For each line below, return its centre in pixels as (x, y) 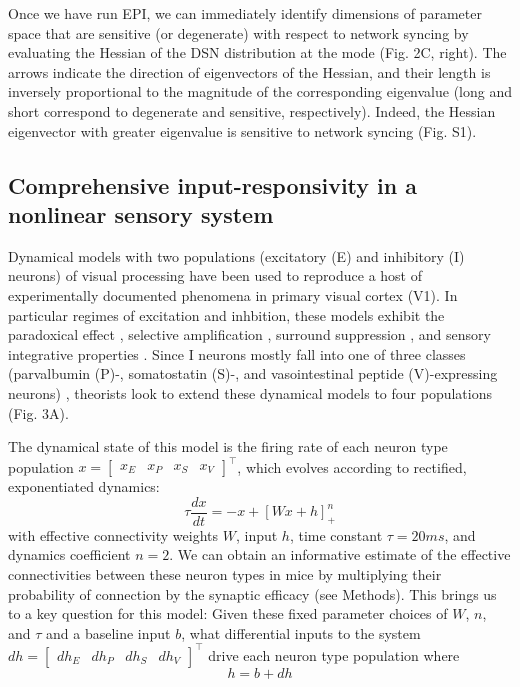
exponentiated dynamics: (84, 486)
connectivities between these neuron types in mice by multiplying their (225, 574)
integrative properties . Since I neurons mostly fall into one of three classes (237, 353)
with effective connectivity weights (113, 534)
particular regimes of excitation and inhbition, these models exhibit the (226, 314)
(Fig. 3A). (38, 412)
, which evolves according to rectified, (352, 466)
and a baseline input (108, 632)
